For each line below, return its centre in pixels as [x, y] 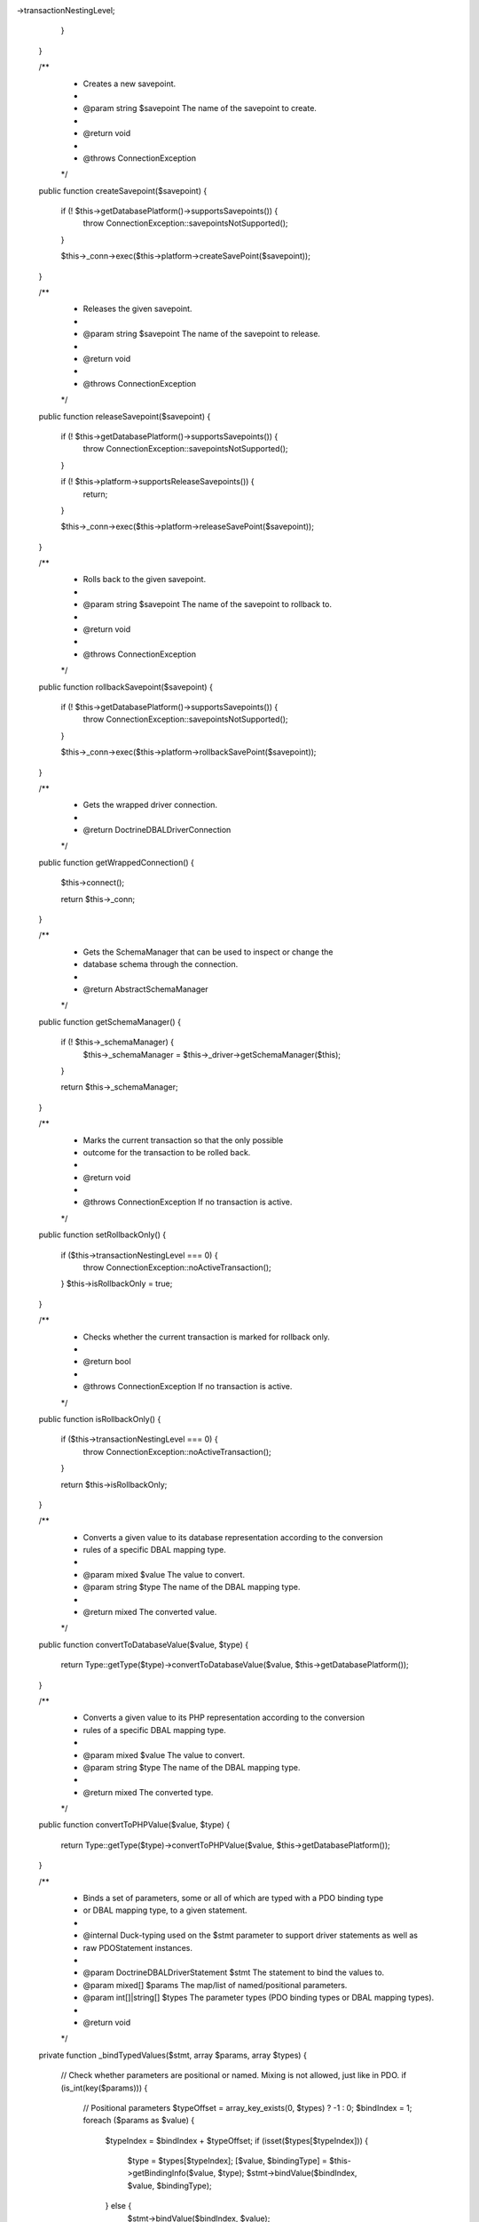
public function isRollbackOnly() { [100, 1419]
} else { [118, 2206]
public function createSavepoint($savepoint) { [123, 190]
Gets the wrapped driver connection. [150, 805]
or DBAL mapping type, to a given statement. [165, 1910]
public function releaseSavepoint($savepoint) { [125, 416]
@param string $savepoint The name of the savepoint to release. [202, 334]
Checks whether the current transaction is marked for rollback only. [206, 1337]
